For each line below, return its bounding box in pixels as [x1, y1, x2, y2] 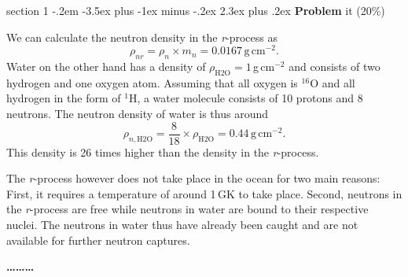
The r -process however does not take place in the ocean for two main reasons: [6, 170, 380, 187]
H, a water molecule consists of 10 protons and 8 [128, 90, 363, 106]
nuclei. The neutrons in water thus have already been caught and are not [6, 216, 358, 233]
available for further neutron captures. [6, 231, 190, 248]
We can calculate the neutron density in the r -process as [6, 28, 278, 45]
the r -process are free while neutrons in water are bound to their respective [6, 201, 369, 217]
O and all [310, 74, 355, 90]
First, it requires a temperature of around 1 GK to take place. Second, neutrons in [6, 185, 402, 201]
